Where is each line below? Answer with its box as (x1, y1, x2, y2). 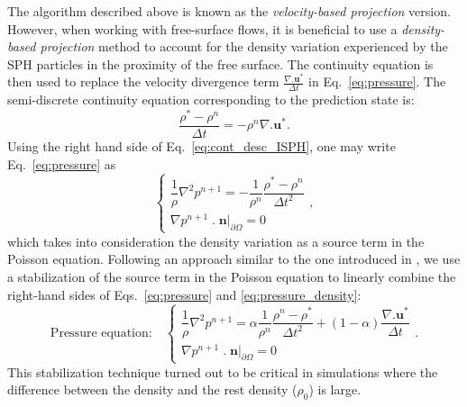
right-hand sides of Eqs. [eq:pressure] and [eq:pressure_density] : (7, 285, 362, 303)
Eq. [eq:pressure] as (7, 154, 116, 173)
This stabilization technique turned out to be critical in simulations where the (7, 362, 438, 381)
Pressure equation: (50, 326, 152, 339)
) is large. (308, 380, 362, 399)
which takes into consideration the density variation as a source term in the (7, 231, 425, 250)
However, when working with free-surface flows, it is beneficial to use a (7, 19, 398, 38)
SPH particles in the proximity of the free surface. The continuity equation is (7, 54, 434, 73)
